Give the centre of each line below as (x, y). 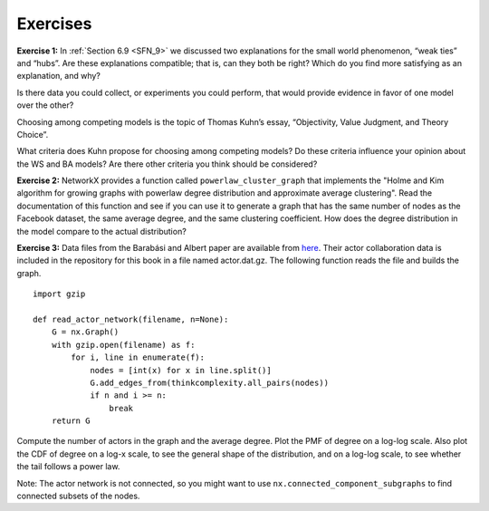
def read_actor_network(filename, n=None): (131, 319)
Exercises (54, 24)
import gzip (59, 294)
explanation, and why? (59, 76)
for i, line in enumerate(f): (138, 357)
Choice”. (33, 134)
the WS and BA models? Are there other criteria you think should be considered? (167, 164)
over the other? (45, 105)
